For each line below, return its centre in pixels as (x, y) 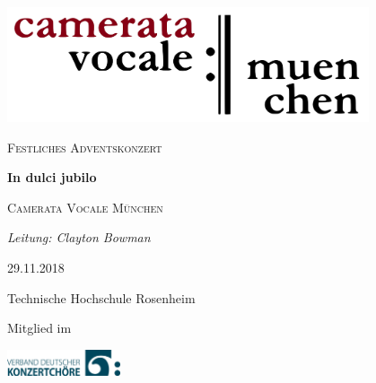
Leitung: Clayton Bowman (79, 237)
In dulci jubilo (52, 177)
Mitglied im (39, 328)
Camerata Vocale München (85, 207)
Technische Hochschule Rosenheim (101, 297)
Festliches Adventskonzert (85, 147)
